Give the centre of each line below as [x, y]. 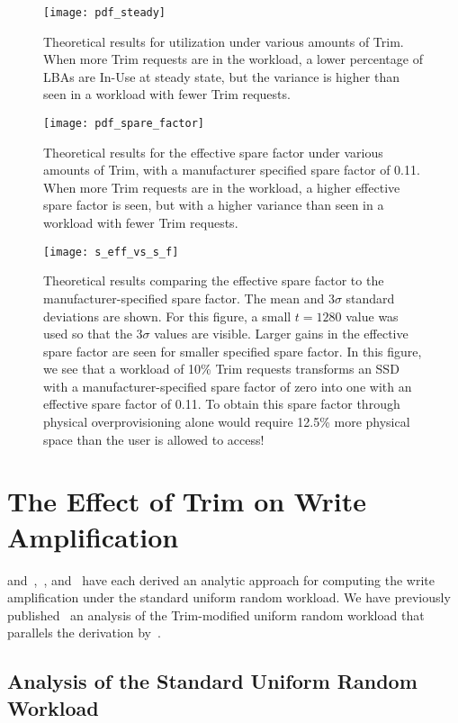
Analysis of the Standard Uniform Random [212, 681]
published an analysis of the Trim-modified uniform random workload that [216, 615]
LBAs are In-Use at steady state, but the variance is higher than [221, 76]
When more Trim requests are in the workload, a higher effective [222, 187]
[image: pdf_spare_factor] [124, 124]
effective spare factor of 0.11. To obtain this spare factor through [222, 404]
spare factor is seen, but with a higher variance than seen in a [214, 205]
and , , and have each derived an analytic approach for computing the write [221, 579]
